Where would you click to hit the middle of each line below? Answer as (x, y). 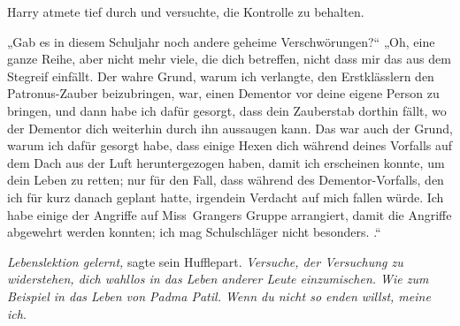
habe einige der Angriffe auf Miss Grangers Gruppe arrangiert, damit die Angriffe (230, 214)
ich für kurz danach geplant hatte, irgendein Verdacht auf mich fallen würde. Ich (226, 197)
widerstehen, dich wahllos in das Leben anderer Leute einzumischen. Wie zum (218, 279)
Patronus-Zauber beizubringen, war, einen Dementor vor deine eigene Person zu (223, 93)
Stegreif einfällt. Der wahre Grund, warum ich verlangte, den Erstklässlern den (221, 76)
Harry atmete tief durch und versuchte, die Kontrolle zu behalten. (186, 11)
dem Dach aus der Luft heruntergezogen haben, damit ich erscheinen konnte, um (226, 162)
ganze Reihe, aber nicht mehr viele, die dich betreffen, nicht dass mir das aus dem (229, 59)
